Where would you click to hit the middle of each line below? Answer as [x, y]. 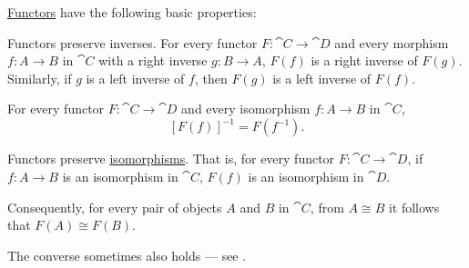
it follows [414, 207]
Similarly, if [40, 78]
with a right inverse [153, 60]
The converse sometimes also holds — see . [127, 255]
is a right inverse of [364, 60]
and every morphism [392, 42]
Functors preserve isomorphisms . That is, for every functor [171, 159]
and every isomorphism [246, 109]
